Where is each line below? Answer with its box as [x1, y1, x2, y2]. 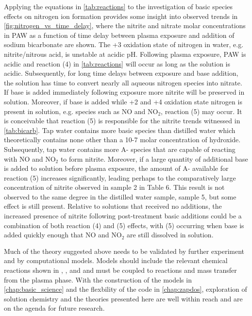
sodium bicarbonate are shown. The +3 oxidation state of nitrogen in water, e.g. [4, 39, 244, 50]
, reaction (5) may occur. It [161, 106, 242, 116]
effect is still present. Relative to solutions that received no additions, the [4, 201, 222, 211]
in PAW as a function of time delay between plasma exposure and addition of [4, 30, 235, 40]
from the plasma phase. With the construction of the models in [4, 274, 192, 284]
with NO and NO [4, 153, 56, 164]
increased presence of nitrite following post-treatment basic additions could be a [4, 211, 242, 221]
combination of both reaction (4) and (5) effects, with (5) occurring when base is [4, 220, 244, 230]
